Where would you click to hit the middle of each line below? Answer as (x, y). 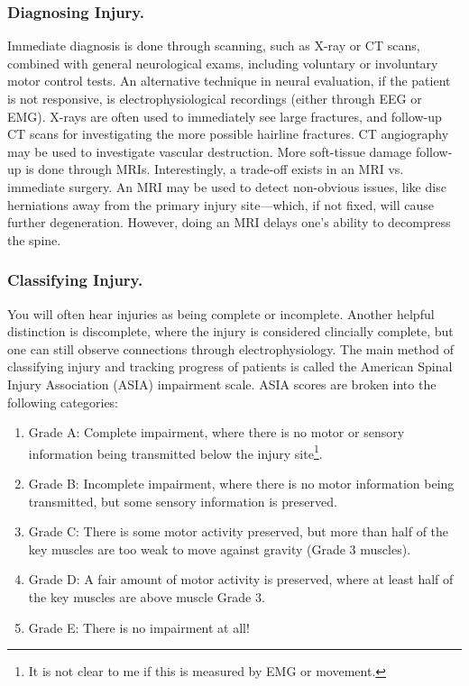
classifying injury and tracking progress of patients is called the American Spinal (230, 366)
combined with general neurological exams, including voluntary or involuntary (223, 63)
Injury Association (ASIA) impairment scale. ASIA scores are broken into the (222, 384)
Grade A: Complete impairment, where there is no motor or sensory (216, 432)
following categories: (63, 402)
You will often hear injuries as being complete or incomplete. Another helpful (221, 313)
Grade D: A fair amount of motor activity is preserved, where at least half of (241, 579)
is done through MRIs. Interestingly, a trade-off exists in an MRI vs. (215, 169)
